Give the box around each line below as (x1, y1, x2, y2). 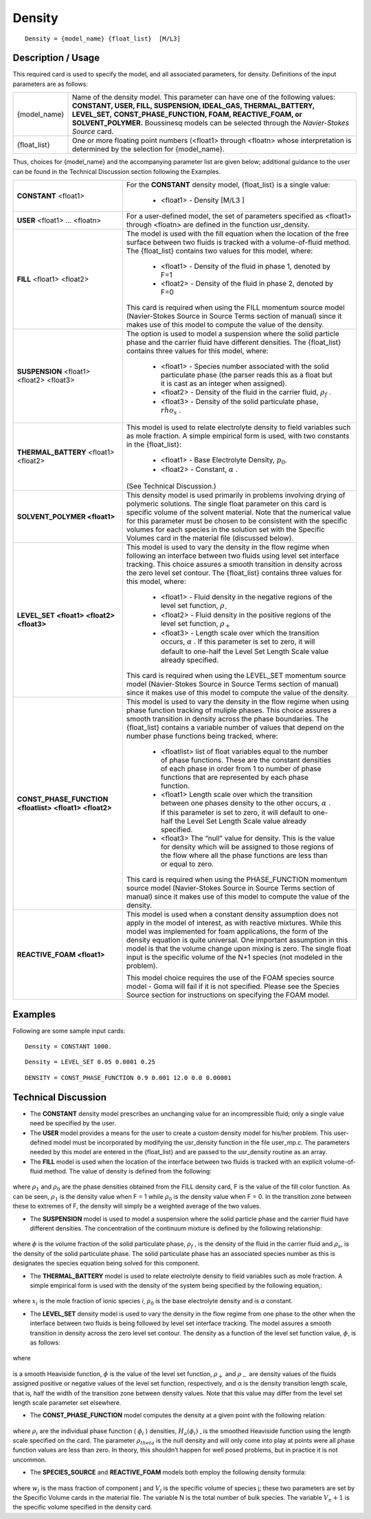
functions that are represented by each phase (160, 772, 308, 782)
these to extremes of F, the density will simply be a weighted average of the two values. (12, 1202, 261, 1211)
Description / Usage (12, 52, 100, 64)
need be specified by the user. (30, 1119, 116, 1127)
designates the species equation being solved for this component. (12, 1259, 200, 1268)
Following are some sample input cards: (12, 1026, 126, 1035)
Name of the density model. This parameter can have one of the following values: (71, 93, 336, 102)
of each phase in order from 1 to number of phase (160, 763, 322, 773)
